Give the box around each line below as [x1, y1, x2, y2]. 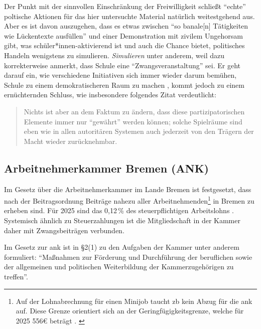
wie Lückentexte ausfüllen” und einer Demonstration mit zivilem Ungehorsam [4, 30, 243, 41]
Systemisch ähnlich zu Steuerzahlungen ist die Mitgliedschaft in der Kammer [4, 215, 240, 225]
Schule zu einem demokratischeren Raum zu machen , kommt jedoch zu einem [4, 79, 245, 90]
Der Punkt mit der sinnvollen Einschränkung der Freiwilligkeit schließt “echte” [4, 1, 246, 11]
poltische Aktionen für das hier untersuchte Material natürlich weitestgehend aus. [4, 11, 255, 21]
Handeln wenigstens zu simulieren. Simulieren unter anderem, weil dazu [4, 50, 225, 60]
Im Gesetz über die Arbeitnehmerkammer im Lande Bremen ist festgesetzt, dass [4, 184, 251, 194]
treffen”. [4, 271, 28, 281]
